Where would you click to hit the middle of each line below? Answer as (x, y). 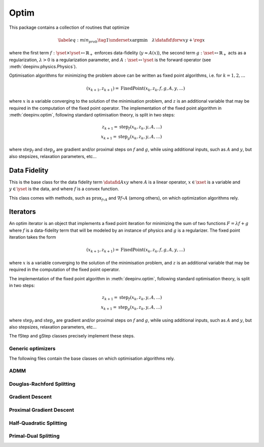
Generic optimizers (32, 349)
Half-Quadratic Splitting (38, 423)
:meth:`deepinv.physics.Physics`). (43, 67)
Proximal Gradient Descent (42, 410)
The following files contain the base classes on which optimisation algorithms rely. (92, 358)
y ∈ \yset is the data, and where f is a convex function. (64, 189)
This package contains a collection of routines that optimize (69, 27)
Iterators (22, 212)
